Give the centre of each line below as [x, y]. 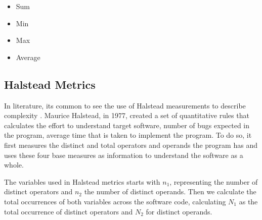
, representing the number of [214, 181]
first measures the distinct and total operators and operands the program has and [131, 145]
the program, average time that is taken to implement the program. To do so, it [128, 135]
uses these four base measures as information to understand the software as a [124, 155]
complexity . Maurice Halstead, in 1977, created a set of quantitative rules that [127, 115]
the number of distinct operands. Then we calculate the [170, 191]
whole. [14, 165]
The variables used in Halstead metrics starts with [82, 181]
